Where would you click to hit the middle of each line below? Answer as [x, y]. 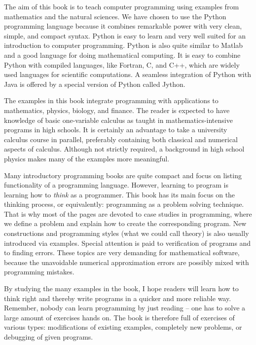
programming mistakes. [39, 272]
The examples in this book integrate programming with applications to [111, 100]
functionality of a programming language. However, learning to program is [116, 185]
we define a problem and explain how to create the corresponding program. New [125, 223]
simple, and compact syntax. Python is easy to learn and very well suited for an [125, 35]
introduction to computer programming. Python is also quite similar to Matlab [124, 45]
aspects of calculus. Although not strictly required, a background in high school [124, 149]
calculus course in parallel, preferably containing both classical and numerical [121, 139]
